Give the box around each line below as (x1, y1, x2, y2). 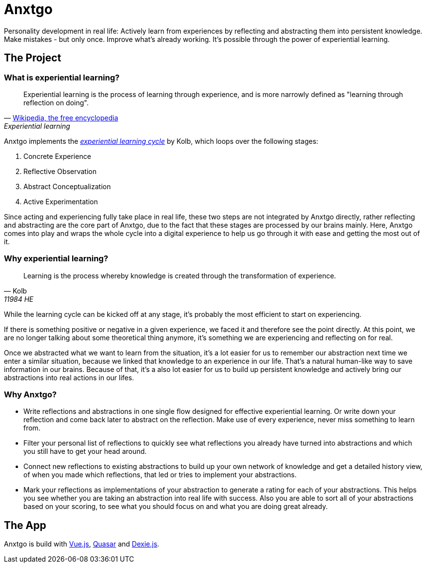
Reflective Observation (23, 167, 97, 176)
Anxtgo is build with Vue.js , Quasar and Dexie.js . (4, 540, 159, 548)
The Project (4, 52, 61, 64)
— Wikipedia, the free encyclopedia (4, 113, 118, 122)
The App (4, 519, 46, 531)
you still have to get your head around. (23, 447, 147, 456)
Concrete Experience (23, 152, 91, 160)
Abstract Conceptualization (23, 182, 111, 191)
